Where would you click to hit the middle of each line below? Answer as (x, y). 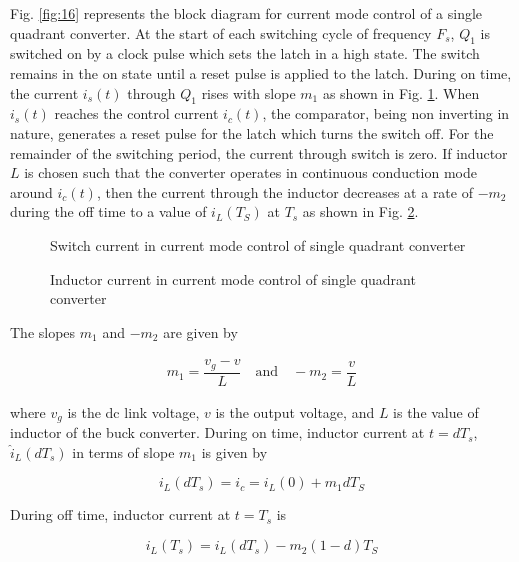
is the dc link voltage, (133, 411)
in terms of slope (123, 451)
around (31, 191)
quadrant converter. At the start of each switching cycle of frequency (221, 32)
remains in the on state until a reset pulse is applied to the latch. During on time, (261, 72)
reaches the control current (136, 113)
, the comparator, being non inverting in (386, 113)
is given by (234, 451)
